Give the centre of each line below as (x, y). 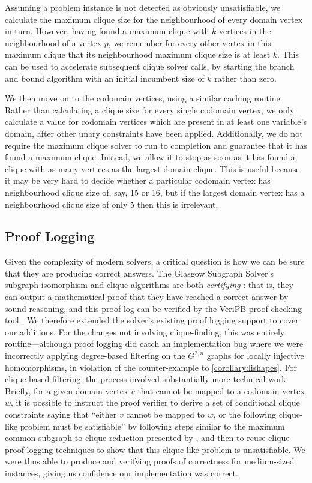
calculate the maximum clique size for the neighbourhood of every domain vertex (154, 19)
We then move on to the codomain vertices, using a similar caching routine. (144, 98)
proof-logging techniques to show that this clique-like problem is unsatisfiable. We (155, 449)
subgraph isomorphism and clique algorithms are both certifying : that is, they (149, 285)
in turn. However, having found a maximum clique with (107, 31)
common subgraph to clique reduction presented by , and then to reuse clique (147, 438)
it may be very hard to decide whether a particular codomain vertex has (138, 180)
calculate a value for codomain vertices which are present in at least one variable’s (156, 121)
